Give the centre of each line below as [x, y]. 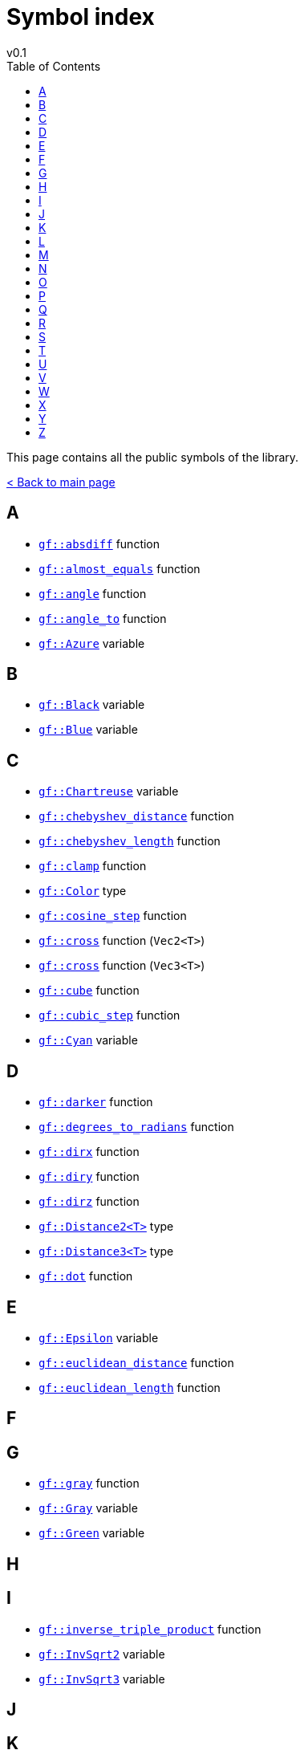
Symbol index [81, 17]
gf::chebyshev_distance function [136, 816]
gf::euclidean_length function [130, 1387]
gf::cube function [89, 991]
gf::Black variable [92, 705]
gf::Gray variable [88, 1508]
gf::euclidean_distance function [136, 1362]
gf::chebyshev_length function [130, 841]
